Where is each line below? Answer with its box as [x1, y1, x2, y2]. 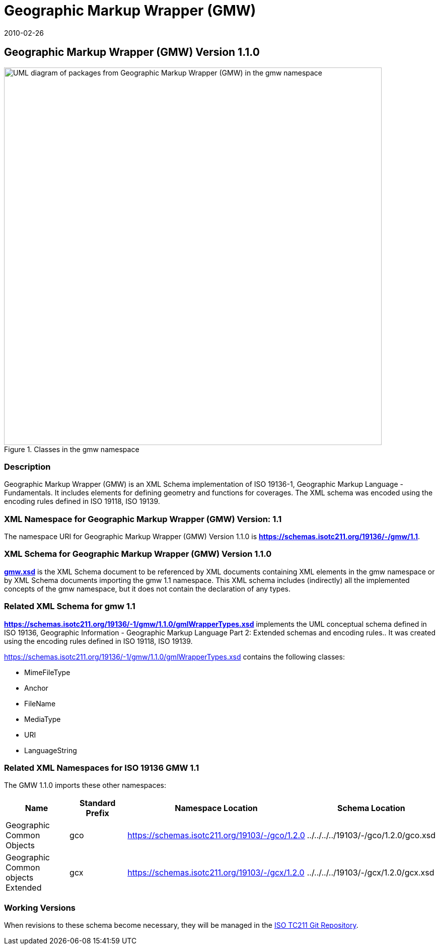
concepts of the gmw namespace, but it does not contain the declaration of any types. [4, 584, 290, 593]
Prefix [86, 808, 109, 819]
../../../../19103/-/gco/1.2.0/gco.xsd [307, 830, 435, 841]
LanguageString [24, 746, 77, 755]
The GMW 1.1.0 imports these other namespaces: [4, 781, 167, 790]
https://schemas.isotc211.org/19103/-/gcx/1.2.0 [127, 867, 305, 878]
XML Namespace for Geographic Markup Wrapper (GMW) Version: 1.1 [4, 514, 282, 524]
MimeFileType [24, 668, 70, 677]
